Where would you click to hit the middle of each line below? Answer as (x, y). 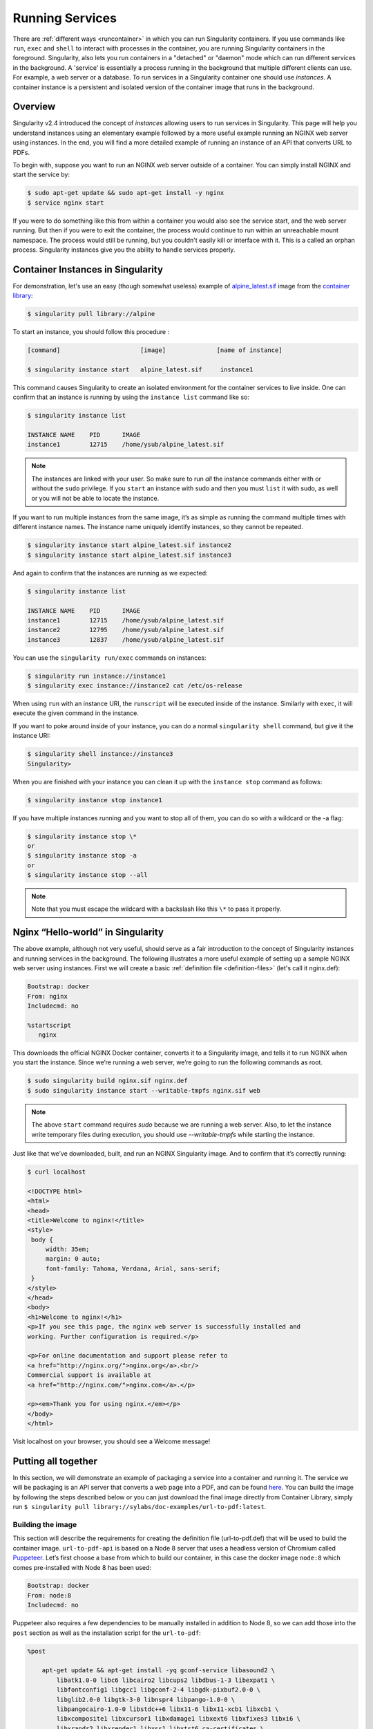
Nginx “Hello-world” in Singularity (88, 933)
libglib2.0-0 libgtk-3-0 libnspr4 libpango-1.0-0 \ (146, 1699)
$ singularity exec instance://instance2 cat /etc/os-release (135, 686)
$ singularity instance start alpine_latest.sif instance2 (129, 545)
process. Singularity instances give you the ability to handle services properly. (124, 250)
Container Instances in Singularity (88, 269)
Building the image (45, 1524)
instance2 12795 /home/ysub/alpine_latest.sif (126, 630)
